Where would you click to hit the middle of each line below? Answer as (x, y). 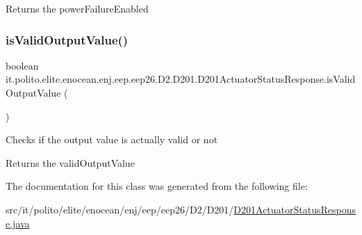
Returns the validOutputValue (70, 162)
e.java (18, 223)
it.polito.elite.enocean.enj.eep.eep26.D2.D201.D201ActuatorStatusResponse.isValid (181, 79)
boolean (22, 65)
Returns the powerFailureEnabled (77, 8)
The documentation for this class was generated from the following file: (157, 186)
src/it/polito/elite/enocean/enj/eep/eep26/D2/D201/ (120, 209)
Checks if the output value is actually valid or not (112, 139)
